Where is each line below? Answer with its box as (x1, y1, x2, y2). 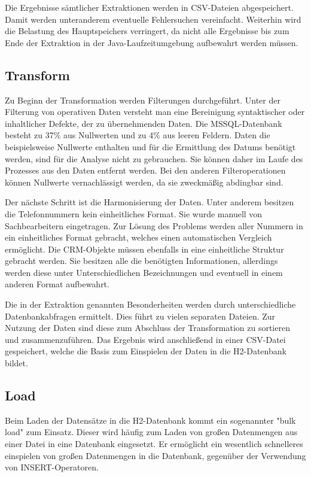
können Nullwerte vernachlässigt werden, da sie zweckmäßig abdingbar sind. (5, 175, 283, 188)
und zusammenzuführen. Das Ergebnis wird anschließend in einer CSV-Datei (5, 333, 286, 345)
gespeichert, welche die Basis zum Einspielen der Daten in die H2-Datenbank (5, 345, 286, 357)
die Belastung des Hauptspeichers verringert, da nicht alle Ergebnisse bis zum (5, 25, 289, 37)
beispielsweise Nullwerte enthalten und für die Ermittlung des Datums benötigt (5, 140, 296, 153)
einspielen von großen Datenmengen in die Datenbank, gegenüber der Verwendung (5, 449, 306, 461)
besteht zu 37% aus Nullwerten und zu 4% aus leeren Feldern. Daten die (5, 129, 270, 141)
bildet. (5, 357, 28, 369)
